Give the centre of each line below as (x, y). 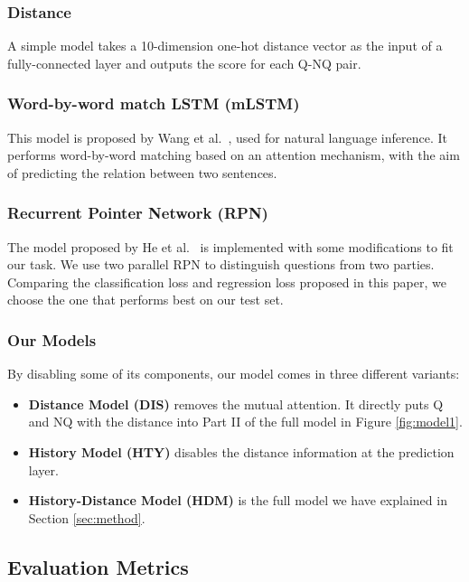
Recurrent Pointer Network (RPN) (138, 213)
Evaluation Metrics (98, 566)
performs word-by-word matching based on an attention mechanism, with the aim (234, 155)
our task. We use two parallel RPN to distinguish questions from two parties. (221, 264)
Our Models (52, 339)
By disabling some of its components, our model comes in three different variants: (234, 374)
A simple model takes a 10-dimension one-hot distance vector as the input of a (225, 46)
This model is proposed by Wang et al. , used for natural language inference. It (227, 137)
